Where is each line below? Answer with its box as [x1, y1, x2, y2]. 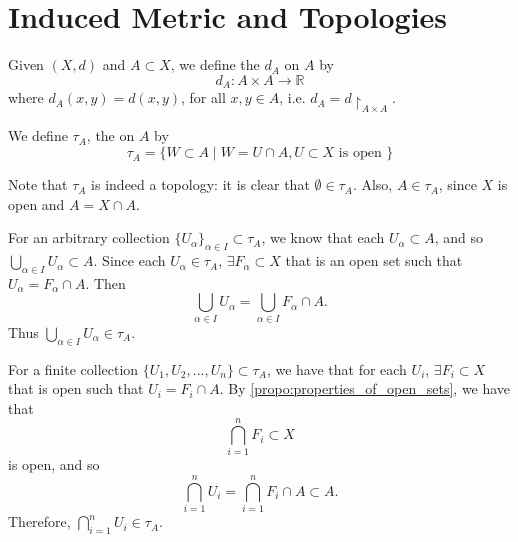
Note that [8, 174, 68, 195]
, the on [86, 125, 135, 146]
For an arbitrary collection [8, 227, 170, 248]
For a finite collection [8, 358, 139, 379]
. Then [85, 272, 126, 293]
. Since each [93, 250, 166, 271]
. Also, [352, 174, 393, 195]
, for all [181, 87, 226, 108]
